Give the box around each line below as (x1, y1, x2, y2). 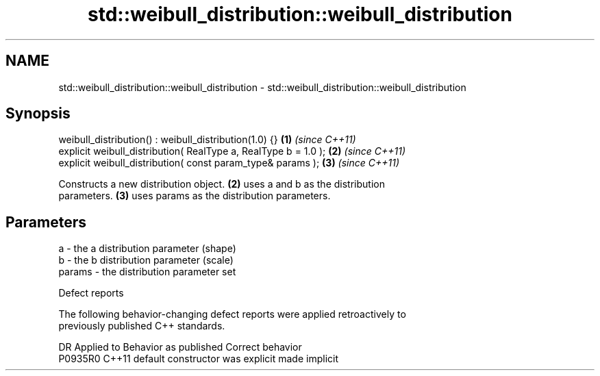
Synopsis (5, 105, 71, 123)
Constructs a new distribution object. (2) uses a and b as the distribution (58, 178, 385, 190)
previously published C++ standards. (58, 320, 225, 332)
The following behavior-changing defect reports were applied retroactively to (58, 308, 406, 321)
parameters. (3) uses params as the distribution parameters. (58, 190, 331, 202)
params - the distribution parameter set (58, 266, 236, 278)
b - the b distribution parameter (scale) (58, 254, 234, 266)
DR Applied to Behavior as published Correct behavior (58, 341, 302, 353)
